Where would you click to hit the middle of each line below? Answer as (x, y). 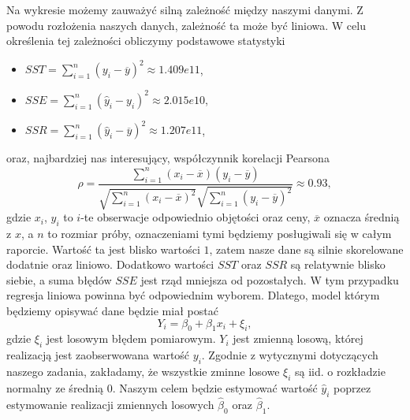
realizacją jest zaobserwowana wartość (98, 355)
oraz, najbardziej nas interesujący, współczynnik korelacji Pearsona (168, 158)
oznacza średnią (362, 217)
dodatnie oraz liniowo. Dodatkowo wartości (110, 264)
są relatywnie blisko (338, 264)
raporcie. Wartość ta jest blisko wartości (103, 249)
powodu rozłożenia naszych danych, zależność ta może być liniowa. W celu (186, 25)
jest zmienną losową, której (298, 338)
